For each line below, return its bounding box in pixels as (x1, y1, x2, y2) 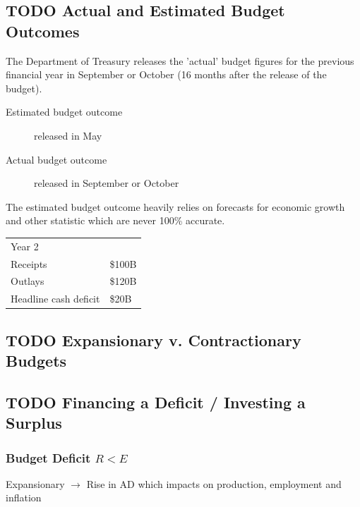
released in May (34, 128, 102, 142)
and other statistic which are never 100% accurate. (6, 213, 225, 228)
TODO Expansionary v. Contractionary (6, 329, 301, 350)
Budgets (6, 350, 67, 372)
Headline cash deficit (11, 291, 100, 306)
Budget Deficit (6, 448, 91, 466)
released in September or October (34, 176, 179, 190)
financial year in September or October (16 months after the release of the (6, 67, 327, 82)
